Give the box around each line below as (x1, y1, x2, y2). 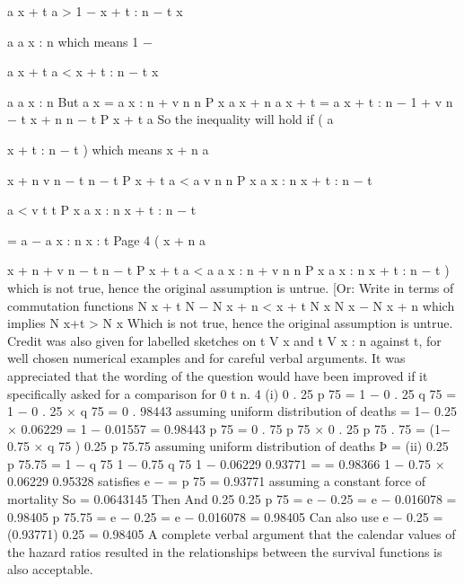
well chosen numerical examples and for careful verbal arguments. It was (7, 349, 406, 367)
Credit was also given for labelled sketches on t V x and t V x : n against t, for (7, 331, 442, 350)
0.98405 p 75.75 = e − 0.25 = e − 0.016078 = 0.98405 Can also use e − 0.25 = (7, 507, 443, 526)
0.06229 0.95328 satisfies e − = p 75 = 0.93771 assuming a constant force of (7, 472, 425, 491)
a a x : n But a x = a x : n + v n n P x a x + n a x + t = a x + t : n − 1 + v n (7, 92, 453, 111)
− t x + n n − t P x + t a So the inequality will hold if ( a (7, 110, 334, 128)
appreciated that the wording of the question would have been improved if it (7, 366, 428, 385)
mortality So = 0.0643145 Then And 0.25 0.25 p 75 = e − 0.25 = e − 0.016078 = (7, 490, 457, 509)
